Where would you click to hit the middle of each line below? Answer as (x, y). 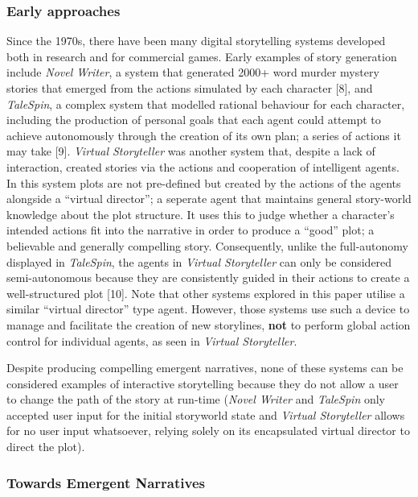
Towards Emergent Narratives (106, 482)
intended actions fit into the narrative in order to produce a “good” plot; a (191, 230)
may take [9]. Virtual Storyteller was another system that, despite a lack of (191, 151)
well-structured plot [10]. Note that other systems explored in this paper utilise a (206, 293)
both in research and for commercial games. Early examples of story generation (202, 56)
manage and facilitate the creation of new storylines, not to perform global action (209, 324)
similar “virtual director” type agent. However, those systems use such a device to (208, 309)
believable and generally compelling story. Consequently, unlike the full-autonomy (208, 245)
